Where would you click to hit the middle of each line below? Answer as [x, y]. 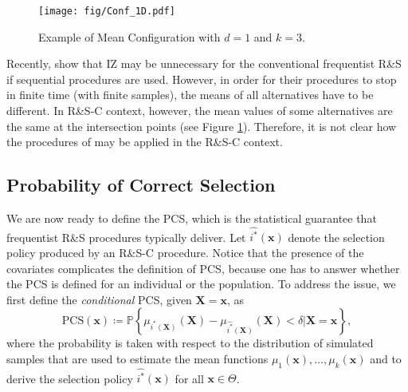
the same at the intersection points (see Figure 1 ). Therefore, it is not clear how [202, 126]
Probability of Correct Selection [141, 185]
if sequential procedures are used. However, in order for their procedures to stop [202, 79]
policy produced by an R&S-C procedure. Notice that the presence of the [185, 252]
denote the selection [336, 237]
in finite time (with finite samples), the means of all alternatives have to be [190, 95]
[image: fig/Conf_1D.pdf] [107, 11]
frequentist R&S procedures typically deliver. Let [126, 237]
